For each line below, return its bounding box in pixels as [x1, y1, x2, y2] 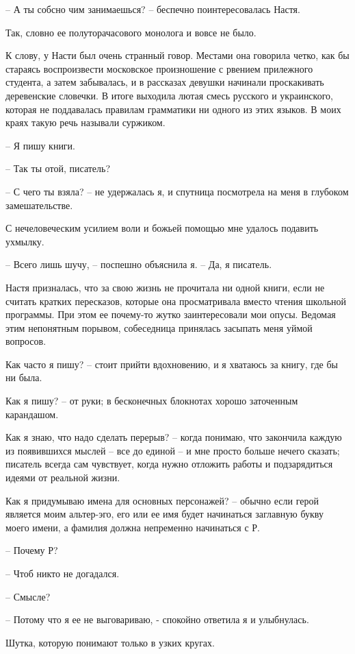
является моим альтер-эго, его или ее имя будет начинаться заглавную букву [5, 507, 324, 521]
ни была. [5, 370, 42, 385]
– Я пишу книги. [5, 138, 76, 152]
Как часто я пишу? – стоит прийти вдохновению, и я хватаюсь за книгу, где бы [5, 356, 338, 371]
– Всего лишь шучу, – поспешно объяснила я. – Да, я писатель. [5, 257, 272, 271]
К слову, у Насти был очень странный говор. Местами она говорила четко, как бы [5, 48, 350, 62]
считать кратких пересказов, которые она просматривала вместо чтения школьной [5, 293, 347, 308]
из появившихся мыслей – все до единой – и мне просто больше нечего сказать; [5, 443, 340, 457]
